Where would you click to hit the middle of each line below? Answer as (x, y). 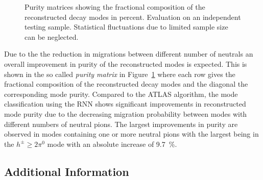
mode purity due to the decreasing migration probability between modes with (126, 113)
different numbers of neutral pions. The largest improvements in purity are (121, 124)
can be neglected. (52, 36)
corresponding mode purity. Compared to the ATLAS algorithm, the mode (121, 94)
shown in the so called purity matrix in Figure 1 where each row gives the (120, 74)
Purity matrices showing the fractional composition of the (115, 7)
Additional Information (67, 171)
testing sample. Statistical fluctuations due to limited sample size (126, 27)
